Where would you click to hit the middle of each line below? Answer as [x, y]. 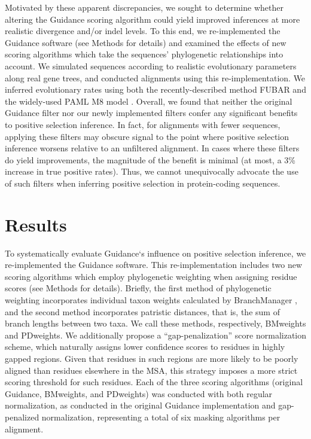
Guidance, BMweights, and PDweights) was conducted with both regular [139, 393]
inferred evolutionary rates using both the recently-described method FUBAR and [155, 89]
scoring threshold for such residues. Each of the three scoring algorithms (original [154, 382]
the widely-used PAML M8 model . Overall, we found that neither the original [149, 101]
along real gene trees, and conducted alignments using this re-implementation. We [155, 77]
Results [36, 224]
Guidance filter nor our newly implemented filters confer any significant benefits [151, 113]
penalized [22, 417]
